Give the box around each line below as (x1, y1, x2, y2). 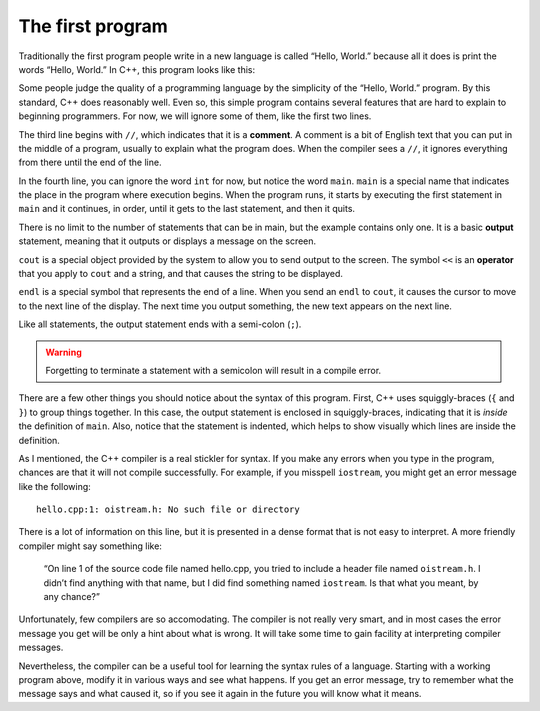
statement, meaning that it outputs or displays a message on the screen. (18, 235, 317, 247)
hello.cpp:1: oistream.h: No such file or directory (36, 504, 300, 515)
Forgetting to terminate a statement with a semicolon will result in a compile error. (45, 364, 382, 376)
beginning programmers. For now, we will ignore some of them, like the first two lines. (18, 110, 372, 122)
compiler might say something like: (18, 540, 162, 552)
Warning (45, 346, 82, 358)
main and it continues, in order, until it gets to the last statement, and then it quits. (18, 203, 355, 215)
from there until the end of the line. (18, 156, 162, 169)
